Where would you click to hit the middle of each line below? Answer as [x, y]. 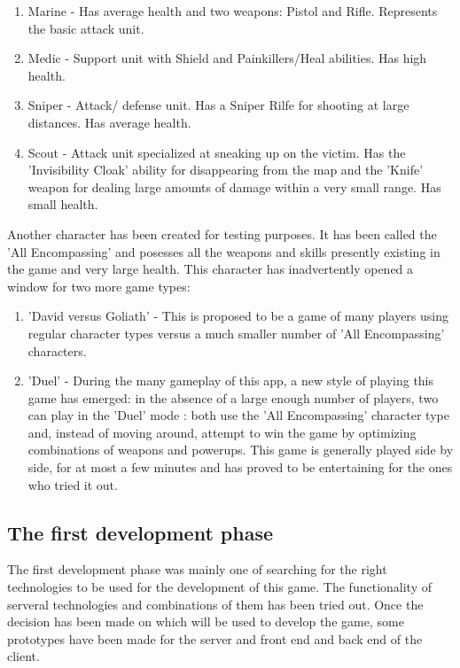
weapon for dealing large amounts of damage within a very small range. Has [234, 186]
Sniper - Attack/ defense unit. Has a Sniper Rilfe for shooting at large [218, 105]
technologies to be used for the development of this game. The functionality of [219, 587]
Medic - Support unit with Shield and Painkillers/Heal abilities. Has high [227, 58]
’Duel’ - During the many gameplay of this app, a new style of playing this [231, 381]
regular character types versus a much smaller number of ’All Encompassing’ [236, 333]
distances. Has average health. [109, 122]
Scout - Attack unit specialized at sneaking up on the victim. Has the [217, 152]
